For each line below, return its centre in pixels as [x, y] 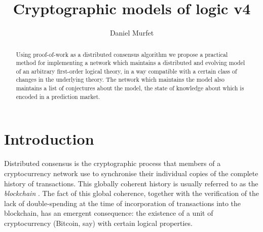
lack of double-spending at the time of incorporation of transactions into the [123, 203]
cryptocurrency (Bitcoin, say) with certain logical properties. [98, 223]
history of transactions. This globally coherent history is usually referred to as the [131, 183]
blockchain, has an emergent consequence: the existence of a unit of [109, 213]
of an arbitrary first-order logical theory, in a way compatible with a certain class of [126, 71]
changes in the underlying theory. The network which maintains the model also [120, 79]
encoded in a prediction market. [58, 96]
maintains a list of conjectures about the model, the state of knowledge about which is [130, 88]
